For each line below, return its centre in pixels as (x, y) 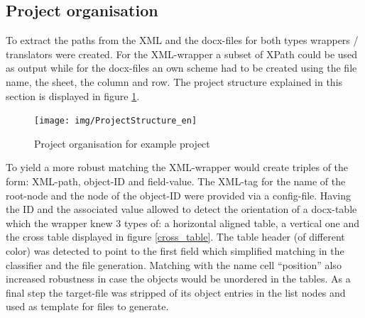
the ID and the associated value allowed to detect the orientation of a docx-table (181, 209)
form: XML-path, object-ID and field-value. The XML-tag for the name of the (176, 181)
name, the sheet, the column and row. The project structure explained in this (174, 81)
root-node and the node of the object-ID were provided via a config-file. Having (179, 195)
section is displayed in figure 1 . (73, 95)
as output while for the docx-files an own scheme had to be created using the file (181, 68)
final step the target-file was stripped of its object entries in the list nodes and (176, 292)
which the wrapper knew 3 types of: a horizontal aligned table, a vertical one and (183, 223)
